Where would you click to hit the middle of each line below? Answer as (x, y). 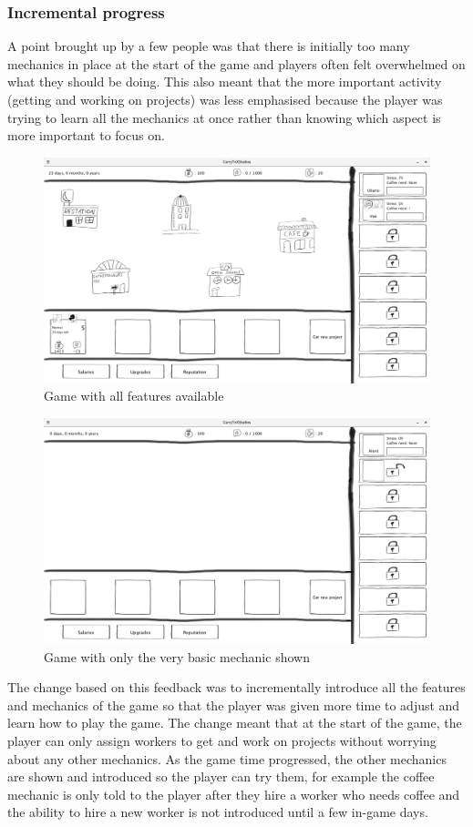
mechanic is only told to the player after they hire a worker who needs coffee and (234, 794)
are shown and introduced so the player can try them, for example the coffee (221, 776)
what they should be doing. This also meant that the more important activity (225, 82)
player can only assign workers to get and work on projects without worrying (222, 740)
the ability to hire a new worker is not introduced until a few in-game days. (218, 812)
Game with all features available (134, 396)
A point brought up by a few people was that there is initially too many (209, 46)
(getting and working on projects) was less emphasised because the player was (225, 99)
